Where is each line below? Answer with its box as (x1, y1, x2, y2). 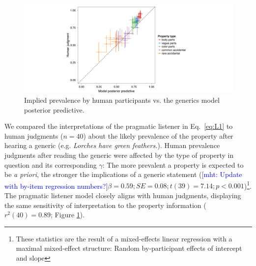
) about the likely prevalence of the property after (83, 130, 233, 141)
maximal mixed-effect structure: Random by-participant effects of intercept (16, 243, 242, 253)
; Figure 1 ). (51, 209, 85, 220)
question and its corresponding (4, 159, 97, 170)
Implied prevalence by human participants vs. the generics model (24, 94, 220, 105)
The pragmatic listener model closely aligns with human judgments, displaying (4, 190, 241, 200)
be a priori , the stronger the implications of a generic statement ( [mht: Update (4, 169, 242, 179)
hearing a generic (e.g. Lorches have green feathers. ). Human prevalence (4, 140, 220, 150)
